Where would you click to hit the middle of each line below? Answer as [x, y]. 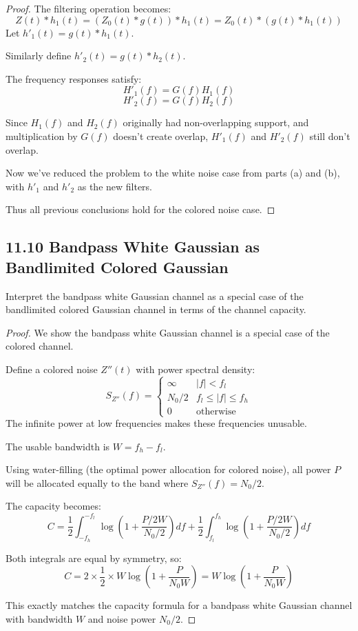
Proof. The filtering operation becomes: [88, 8]
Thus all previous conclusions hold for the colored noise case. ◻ [140, 209]
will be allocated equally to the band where [97, 482]
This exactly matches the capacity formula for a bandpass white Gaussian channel [179, 605]
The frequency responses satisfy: [74, 78]
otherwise [216, 411]
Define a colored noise [52, 369]
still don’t [330, 136]
